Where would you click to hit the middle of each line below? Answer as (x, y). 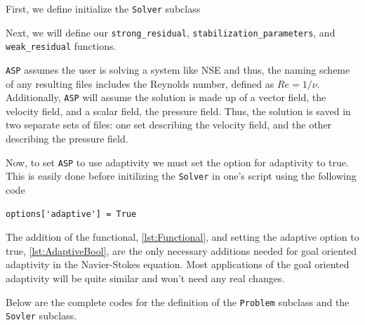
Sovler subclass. (41, 316)
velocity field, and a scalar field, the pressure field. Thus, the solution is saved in (178, 111)
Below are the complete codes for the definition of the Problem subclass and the (178, 301)
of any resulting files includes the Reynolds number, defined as (140, 83)
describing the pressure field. (67, 139)
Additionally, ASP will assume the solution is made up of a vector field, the (166, 97)
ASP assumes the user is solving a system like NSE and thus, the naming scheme (178, 69)
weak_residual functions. (61, 46)
